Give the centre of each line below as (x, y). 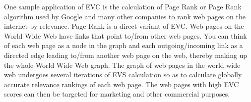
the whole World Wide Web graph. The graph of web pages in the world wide (122, 65)
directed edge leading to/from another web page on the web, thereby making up (126, 55)
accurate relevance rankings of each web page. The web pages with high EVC (122, 84)
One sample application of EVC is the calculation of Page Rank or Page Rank (123, 6)
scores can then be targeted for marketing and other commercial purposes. (117, 94)
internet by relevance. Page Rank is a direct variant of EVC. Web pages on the (124, 26)
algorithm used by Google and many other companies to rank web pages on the (125, 16)
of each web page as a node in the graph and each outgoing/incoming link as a (124, 45)
